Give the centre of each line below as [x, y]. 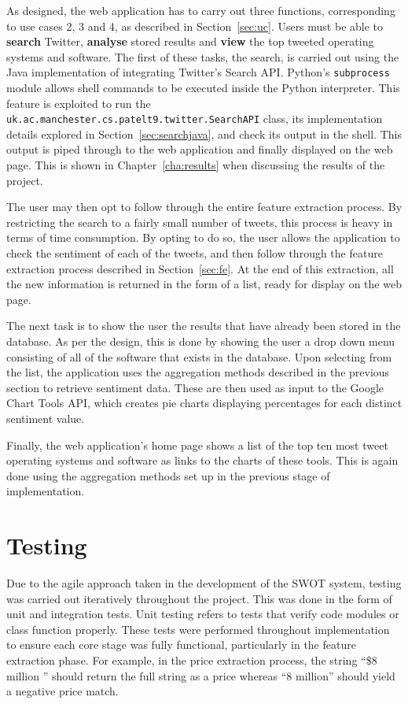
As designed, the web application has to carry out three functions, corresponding [201, 10]
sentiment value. [46, 418]
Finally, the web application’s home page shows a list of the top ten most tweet [197, 445]
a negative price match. [62, 691]
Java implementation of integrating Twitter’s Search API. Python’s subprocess [198, 72]
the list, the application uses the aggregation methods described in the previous [198, 372]
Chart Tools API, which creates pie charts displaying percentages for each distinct [204, 403]
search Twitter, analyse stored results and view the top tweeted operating [190, 41]
